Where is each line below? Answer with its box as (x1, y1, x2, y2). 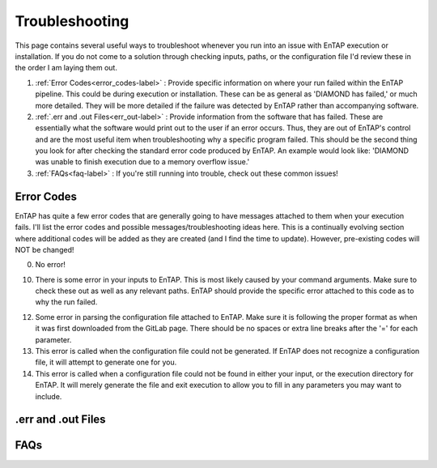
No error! (35, 260, 66, 270)
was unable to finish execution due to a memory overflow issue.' (35, 157, 250, 167)
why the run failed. (35, 297, 98, 307)
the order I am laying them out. (15, 63, 117, 73)
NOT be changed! (15, 245, 74, 254)
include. (35, 391, 62, 401)
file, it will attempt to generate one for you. (35, 357, 177, 368)
